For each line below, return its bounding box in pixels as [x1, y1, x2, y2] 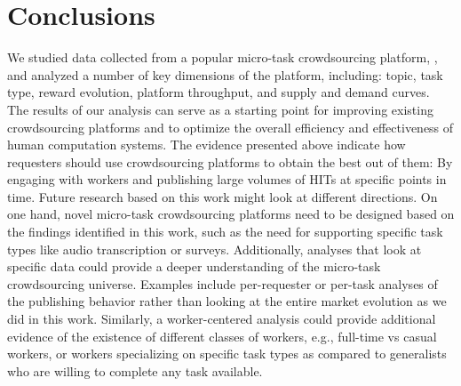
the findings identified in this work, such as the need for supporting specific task [7, 222, 443, 241]
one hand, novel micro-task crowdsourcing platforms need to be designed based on [7, 205, 455, 223]
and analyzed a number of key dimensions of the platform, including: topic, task [7, 65, 443, 84]
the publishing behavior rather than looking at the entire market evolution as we [7, 292, 447, 310]
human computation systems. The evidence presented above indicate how [7, 135, 406, 154]
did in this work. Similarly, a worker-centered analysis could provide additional [7, 310, 436, 328]
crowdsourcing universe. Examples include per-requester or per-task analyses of [7, 274, 438, 293]
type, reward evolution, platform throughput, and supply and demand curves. [7, 83, 430, 101]
